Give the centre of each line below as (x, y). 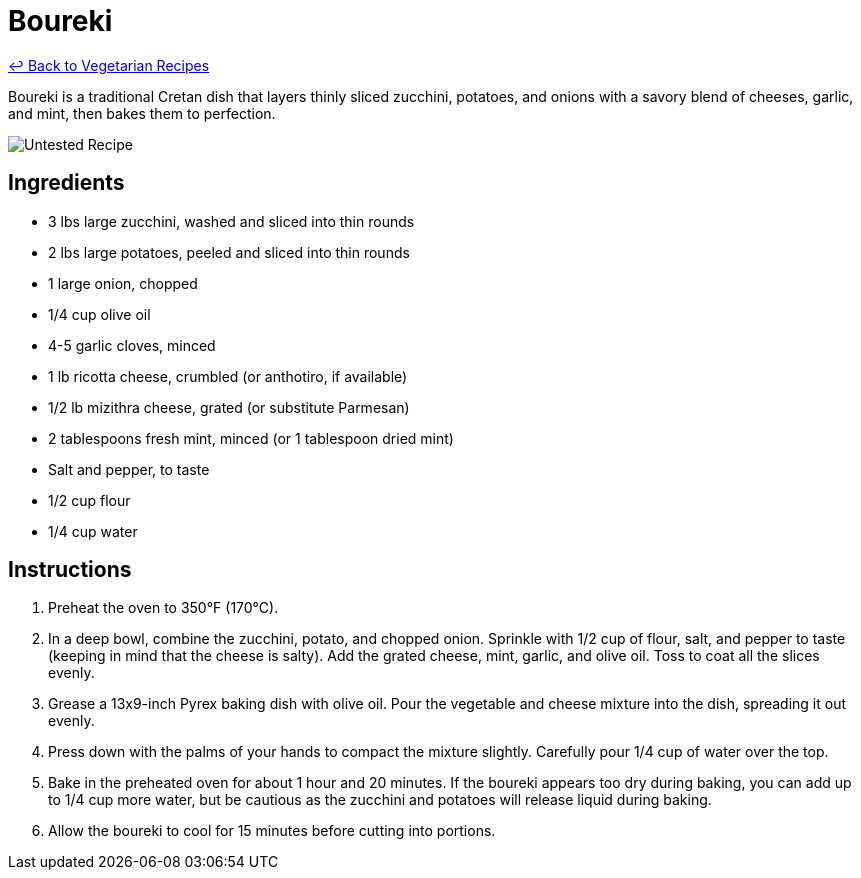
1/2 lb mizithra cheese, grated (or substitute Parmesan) (229, 407)
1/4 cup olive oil (99, 314)
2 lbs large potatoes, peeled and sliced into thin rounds (229, 252)
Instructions (70, 570)
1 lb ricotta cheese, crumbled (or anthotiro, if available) (228, 376)
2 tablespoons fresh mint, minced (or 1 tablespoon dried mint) (251, 438)
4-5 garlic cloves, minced (132, 345)
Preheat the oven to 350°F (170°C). (163, 608)
